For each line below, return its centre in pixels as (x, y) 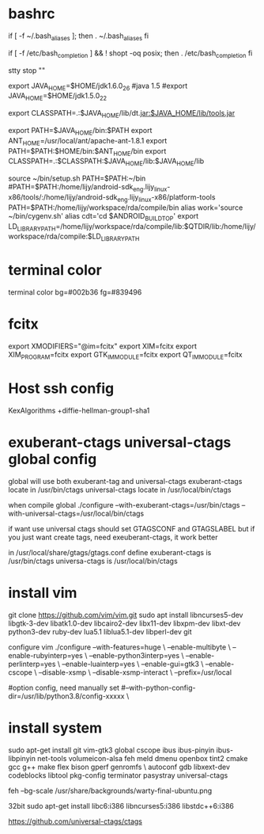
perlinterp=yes (32, 664)
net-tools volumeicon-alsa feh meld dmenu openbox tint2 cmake (142, 758)
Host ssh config (61, 388)
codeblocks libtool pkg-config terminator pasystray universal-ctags (118, 775)
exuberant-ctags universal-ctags (120, 442)
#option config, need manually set (64, 687)
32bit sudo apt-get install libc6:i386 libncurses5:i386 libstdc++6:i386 (121, 805)
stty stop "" (27, 70)
